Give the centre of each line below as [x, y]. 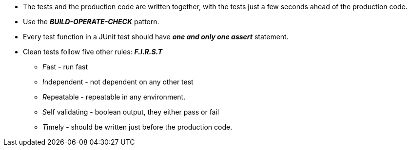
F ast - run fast [65, 67]
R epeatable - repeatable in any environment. [114, 97]
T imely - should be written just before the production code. [137, 127]
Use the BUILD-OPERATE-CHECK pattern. [91, 22]
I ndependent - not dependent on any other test [118, 82]
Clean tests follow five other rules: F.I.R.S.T [93, 52]
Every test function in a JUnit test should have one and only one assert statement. [156, 37]
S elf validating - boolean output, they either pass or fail [131, 112]
